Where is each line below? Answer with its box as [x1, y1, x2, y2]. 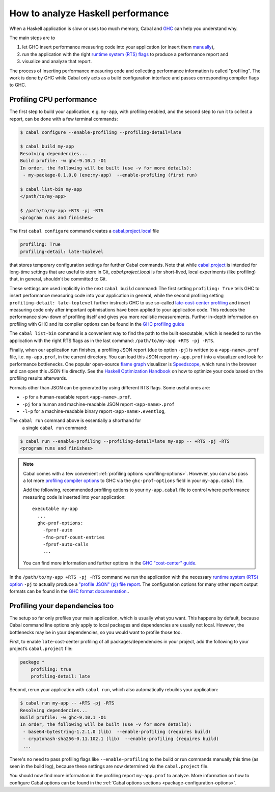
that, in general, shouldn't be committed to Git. [9, 276, 107, 282]
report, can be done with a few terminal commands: [9, 116, 118, 122]
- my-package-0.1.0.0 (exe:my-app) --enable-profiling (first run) [23, 172, 198, 178]
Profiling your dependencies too [9, 601, 114, 610]
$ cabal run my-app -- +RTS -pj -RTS [20, 700, 115, 706]
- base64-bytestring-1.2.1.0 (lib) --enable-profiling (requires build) [23, 728, 211, 734]
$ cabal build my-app [20, 144, 74, 150]
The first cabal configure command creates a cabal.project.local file [9, 228, 159, 234]
